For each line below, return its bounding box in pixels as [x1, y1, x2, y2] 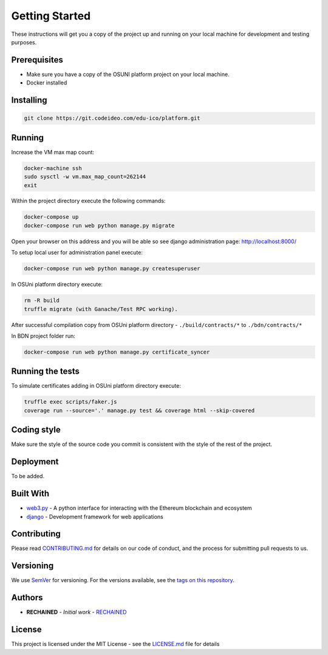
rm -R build [24, 297, 60, 304]
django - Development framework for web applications [26, 513, 163, 520]
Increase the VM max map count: [11, 148, 94, 156]
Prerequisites [11, 55, 63, 65]
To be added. [11, 473, 45, 480]
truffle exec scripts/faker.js [24, 399, 118, 405]
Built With [11, 489, 50, 499]
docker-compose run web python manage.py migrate [24, 222, 175, 229]
